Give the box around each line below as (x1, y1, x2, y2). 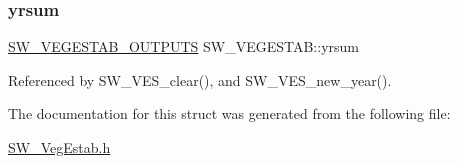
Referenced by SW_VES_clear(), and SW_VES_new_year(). (8, 69, 392, 90)
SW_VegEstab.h (8, 137, 111, 157)
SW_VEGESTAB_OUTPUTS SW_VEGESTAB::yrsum (8, 36, 359, 57)
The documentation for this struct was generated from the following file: (8, 103, 451, 124)
